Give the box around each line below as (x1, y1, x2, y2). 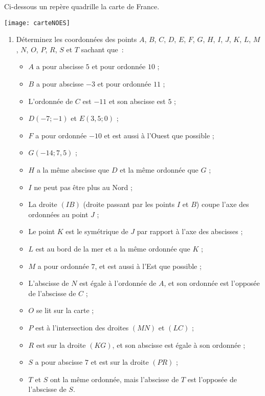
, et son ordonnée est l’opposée (164, 278, 260, 288)
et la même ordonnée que (120, 164, 198, 175)
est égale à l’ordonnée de (79, 278, 157, 288)
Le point (28, 226, 55, 237)
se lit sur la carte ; (36, 305, 94, 316)
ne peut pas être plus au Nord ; (34, 181, 132, 192)
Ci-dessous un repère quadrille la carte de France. (4, 1, 160, 11)
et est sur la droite (91, 357, 149, 367)
